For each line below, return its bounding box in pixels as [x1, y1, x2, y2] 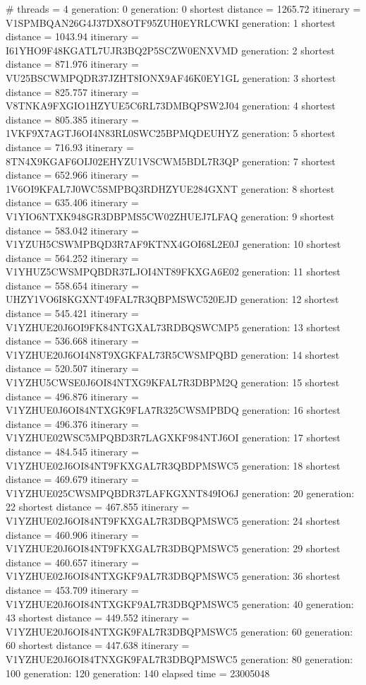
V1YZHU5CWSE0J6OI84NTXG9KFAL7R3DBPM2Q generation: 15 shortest [6, 375, 340, 390]
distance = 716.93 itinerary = [6, 139, 134, 154]
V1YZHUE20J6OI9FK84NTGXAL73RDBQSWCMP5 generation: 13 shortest [6, 319, 341, 334]
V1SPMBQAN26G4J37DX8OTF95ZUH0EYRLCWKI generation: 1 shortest [6, 15, 336, 30]
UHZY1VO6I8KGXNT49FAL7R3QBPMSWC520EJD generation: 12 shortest [6, 292, 339, 306]
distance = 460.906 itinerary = [6, 527, 139, 542]
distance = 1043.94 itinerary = [6, 29, 139, 44]
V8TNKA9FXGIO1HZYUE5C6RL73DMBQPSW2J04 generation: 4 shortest [6, 98, 336, 113]
